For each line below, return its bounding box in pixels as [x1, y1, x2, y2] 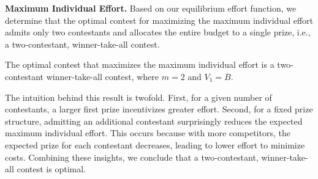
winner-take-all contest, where [46, 70, 159, 82]
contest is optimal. [17, 163, 86, 175]
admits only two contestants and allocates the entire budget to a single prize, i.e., [5, 26, 311, 38]
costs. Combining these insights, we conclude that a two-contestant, [5, 150, 259, 163]
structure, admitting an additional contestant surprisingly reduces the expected [5, 114, 303, 127]
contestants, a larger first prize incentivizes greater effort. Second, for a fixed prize [5, 103, 313, 115]
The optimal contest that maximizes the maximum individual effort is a [5, 58, 274, 71]
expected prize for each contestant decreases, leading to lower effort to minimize [5, 138, 305, 151]
